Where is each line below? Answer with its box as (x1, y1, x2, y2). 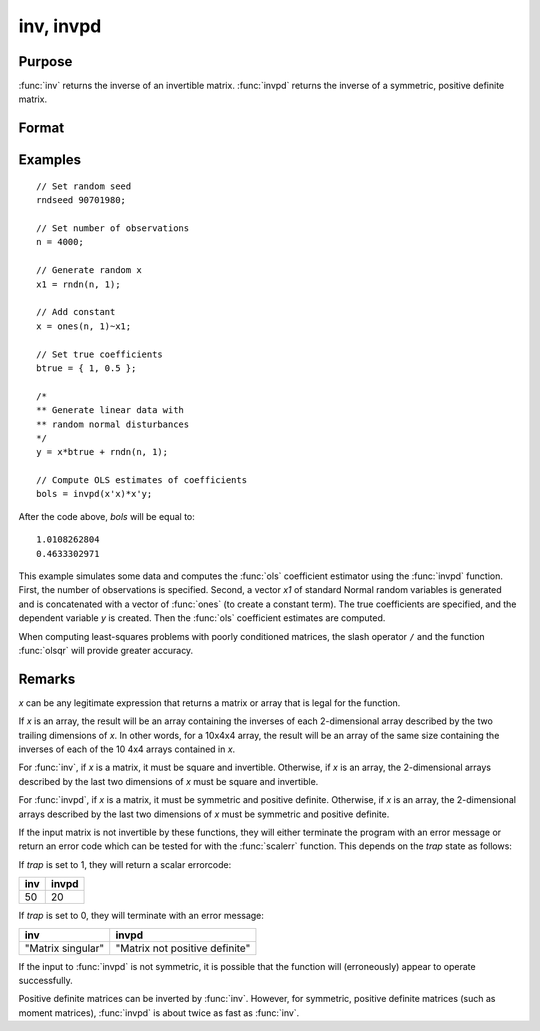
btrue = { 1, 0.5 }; (36, 362, 137, 374)
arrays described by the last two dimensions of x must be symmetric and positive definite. (18, 808, 390, 820)
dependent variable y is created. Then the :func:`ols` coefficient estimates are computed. (18, 612, 386, 624)
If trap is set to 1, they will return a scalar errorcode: (18, 858, 232, 870)
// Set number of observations (36, 223, 190, 234)
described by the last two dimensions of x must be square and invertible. (18, 775, 319, 787)
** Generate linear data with (36, 405, 185, 416)
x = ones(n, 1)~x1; (36, 320, 132, 332)
